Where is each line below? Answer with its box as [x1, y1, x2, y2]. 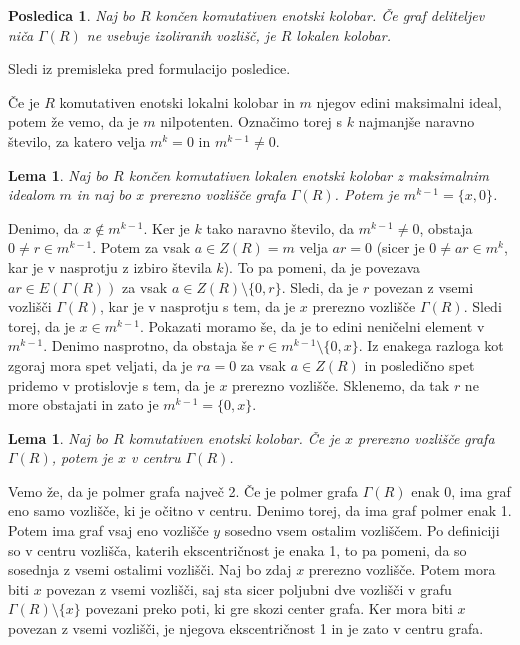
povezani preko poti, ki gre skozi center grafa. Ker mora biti [85, 598, 453, 619]
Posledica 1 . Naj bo [8, 5, 135, 25]
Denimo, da [8, 217, 79, 238]
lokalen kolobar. [296, 24, 391, 45]
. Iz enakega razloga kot [358, 335, 504, 356]
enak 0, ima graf [411, 480, 511, 501]
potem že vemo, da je [8, 111, 139, 132]
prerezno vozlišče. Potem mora [308, 559, 496, 580]
